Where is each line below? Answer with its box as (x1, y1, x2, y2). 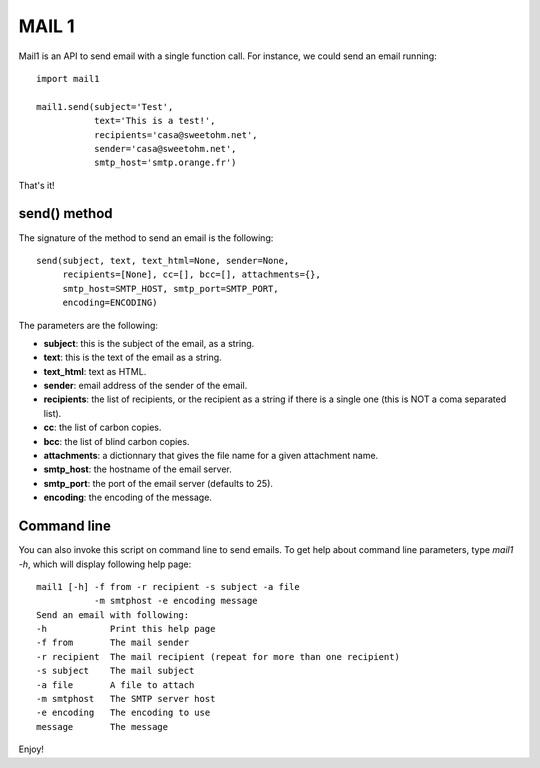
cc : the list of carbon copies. (43, 421, 162, 434)
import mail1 (36, 73, 100, 84)
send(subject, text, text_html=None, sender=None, (36, 255, 290, 266)
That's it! (18, 179, 55, 191)
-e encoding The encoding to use (36, 707, 211, 719)
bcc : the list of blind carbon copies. (43, 435, 190, 447)
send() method (18, 205, 113, 222)
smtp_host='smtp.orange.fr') (93, 157, 237, 169)
